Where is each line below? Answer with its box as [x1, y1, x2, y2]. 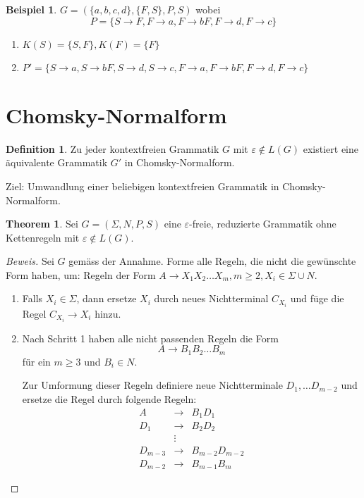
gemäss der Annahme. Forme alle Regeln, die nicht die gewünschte [68, 254, 356, 268]
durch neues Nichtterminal [154, 291, 269, 306]
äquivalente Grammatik [6, 155, 108, 170]
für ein [22, 354, 51, 368]
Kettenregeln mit [6, 230, 80, 244]
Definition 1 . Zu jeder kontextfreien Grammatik [6, 141, 219, 156]
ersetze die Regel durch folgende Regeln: [22, 391, 197, 406]
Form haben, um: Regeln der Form [6, 267, 156, 282]
